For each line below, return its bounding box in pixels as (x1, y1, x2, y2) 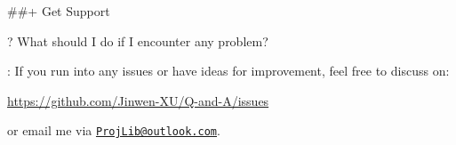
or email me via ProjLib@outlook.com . (7, 121, 220, 140)
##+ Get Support (7, 2, 110, 20)
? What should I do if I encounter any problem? (7, 31, 268, 50)
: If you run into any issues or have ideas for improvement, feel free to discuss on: (7, 61, 450, 80)
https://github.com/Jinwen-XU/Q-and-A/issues (7, 91, 269, 109)
